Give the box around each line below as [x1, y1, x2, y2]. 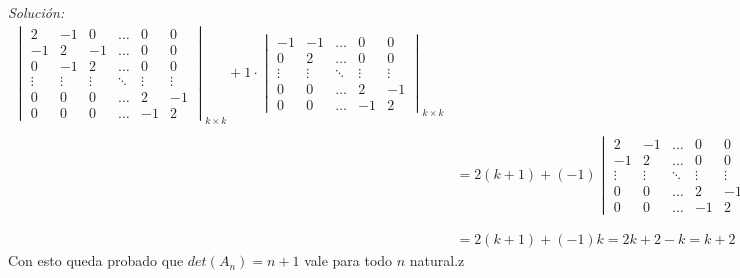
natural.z [409, 250, 465, 271]
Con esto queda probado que [8, 250, 184, 271]
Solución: [8, 2, 65, 22]
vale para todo [304, 250, 393, 271]
